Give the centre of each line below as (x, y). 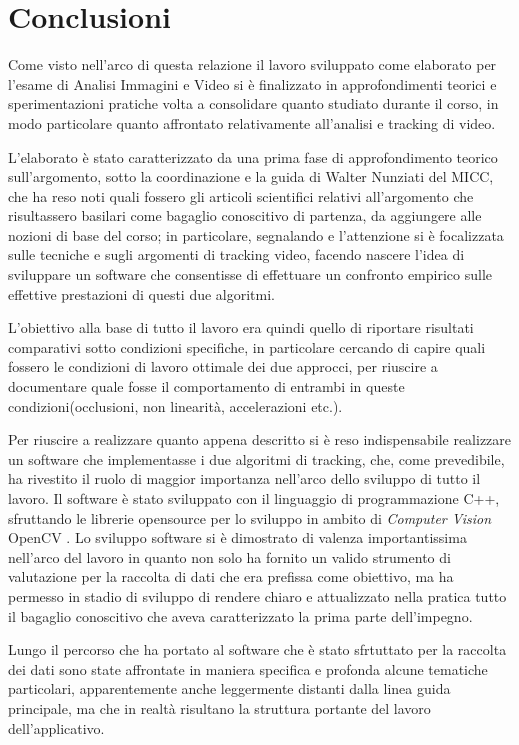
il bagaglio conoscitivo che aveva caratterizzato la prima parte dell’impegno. (240, 615)
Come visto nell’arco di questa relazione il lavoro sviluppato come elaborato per (252, 64)
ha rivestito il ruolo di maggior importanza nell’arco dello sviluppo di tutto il (244, 478)
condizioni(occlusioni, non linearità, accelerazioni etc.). (175, 405)
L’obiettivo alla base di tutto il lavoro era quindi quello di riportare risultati (241, 327)
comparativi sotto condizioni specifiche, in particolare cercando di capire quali (247, 346)
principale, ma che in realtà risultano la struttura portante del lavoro (219, 707)
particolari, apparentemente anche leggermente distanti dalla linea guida (229, 688)
